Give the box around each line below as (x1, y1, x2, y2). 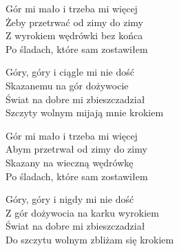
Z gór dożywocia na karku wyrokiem (6, 205, 159, 219)
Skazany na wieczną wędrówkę (6, 155, 134, 169)
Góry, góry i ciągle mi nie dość (6, 65, 134, 79)
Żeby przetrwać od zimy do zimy (6, 14, 143, 29)
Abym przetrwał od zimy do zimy (6, 142, 147, 156)
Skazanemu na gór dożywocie (6, 78, 129, 92)
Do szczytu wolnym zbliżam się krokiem (6, 232, 174, 246)
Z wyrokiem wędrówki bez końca (6, 28, 143, 43)
